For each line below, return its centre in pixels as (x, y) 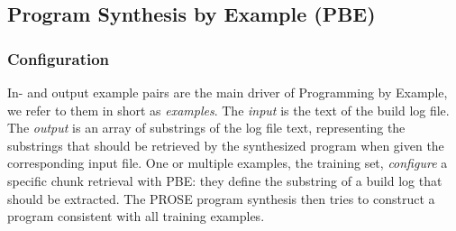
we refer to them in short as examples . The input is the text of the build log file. (228, 110)
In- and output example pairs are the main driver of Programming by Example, (228, 92)
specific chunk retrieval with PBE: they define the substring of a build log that (225, 180)
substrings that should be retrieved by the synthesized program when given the (226, 145)
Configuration (59, 58)
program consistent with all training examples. (136, 216)
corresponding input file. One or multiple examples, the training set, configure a (228, 163)
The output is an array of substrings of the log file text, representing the (206, 128)
